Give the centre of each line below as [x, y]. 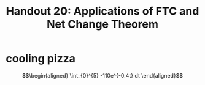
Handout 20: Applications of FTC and [102, 11]
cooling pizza [41, 59]
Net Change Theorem [102, 24]
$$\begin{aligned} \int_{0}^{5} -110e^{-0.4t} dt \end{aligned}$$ [102, 75]
